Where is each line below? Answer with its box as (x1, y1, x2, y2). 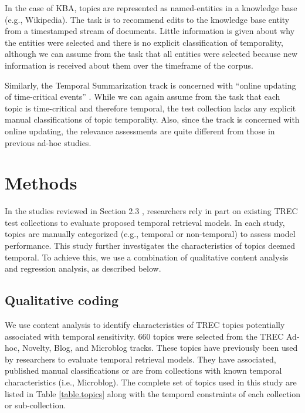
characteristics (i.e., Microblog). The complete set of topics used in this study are (5, 375, 297, 388)
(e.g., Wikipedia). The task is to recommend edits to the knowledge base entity (5, 13, 290, 25)
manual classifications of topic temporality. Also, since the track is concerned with (5, 113, 300, 126)
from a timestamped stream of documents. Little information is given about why (5, 25, 295, 37)
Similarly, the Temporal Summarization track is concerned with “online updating (5, 79, 296, 91)
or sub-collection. (5, 399, 66, 411)
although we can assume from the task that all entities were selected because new (5, 48, 297, 60)
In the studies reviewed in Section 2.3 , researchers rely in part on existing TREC (5, 205, 298, 217)
